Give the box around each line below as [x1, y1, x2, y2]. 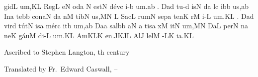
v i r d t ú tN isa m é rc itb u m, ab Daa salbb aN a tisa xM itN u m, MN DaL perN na [4, 20, 249, 31]
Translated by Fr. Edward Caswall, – [4, 63, 118, 74]
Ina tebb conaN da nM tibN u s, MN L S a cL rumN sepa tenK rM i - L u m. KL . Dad [4, 10, 254, 21]
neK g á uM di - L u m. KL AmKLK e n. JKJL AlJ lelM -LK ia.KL [4, 30, 194, 40]
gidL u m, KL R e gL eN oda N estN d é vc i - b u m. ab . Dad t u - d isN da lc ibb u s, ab [4, 1, 249, 11]
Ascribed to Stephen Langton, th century [4, 47, 130, 57]
